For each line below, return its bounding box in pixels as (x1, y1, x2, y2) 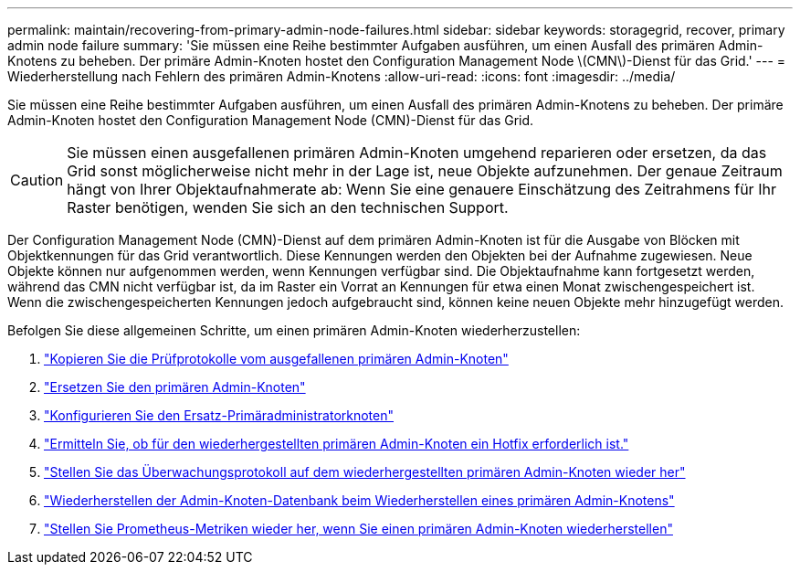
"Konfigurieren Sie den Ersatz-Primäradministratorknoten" (44, 408, 395, 423)
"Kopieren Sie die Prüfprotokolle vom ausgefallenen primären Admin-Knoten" (44, 351, 509, 366)
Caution (10, 171, 64, 189)
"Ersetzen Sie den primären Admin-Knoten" (44, 379, 306, 395)
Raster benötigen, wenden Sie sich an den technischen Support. (67, 198, 509, 217)
